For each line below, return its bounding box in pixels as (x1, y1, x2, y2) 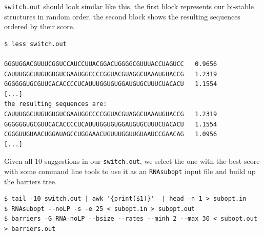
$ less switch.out (4, 40, 67, 48)
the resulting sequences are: (4, 100, 107, 108)
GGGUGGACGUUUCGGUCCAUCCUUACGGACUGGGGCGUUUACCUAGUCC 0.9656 (4, 60, 217, 68)
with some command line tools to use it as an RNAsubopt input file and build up (4, 166, 256, 177)
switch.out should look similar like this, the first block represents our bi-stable (4, 1, 254, 11)
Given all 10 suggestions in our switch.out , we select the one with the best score (4, 156, 260, 166)
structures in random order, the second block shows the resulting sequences (4, 11, 240, 22)
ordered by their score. (4, 21, 75, 32)
